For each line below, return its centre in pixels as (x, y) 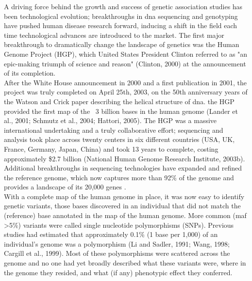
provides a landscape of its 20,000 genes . (65, 187)
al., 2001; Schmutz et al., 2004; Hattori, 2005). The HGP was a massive (110, 120)
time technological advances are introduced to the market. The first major (114, 35)
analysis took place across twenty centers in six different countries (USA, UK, (119, 139)
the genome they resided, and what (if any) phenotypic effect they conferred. (118, 272)
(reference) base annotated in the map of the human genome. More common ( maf (125, 215)
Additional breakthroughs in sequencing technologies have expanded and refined (123, 168)
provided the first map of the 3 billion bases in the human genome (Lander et (121, 111)
